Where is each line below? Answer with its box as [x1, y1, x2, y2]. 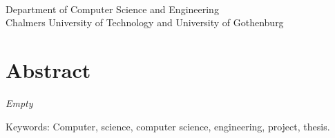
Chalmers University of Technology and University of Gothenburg [6, 15, 284, 30]
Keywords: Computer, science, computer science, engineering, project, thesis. [6, 119, 330, 133]
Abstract [6, 56, 91, 84]
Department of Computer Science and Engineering [6, 1, 219, 16]
